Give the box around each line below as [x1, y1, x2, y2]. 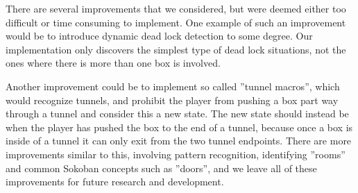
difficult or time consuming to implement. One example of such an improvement [6, 15, 346, 29]
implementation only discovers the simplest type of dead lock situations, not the [6, 42, 346, 56]
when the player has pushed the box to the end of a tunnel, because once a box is [6, 119, 353, 134]
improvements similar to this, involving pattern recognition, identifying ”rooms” [6, 146, 346, 161]
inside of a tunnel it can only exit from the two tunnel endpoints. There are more [6, 133, 352, 148]
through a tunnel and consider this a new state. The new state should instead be [6, 106, 349, 121]
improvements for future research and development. [6, 174, 224, 189]
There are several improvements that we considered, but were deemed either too [6, 1, 346, 15]
